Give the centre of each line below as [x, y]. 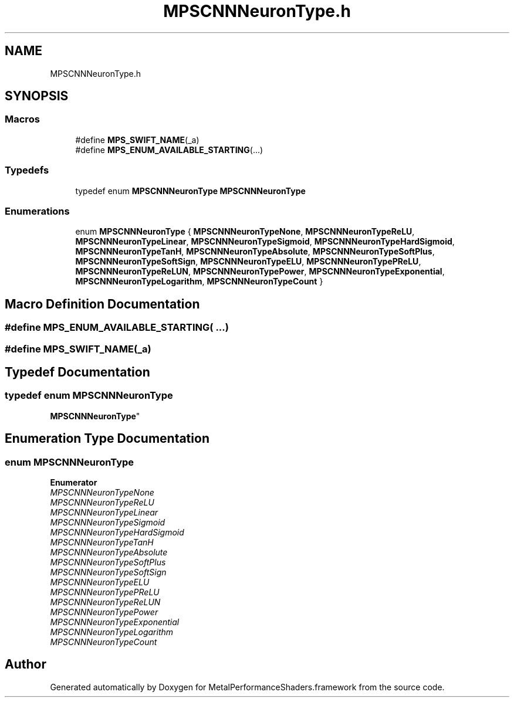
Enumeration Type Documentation [107, 439]
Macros [22, 119]
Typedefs [27, 170]
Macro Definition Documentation [102, 304]
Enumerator [74, 482]
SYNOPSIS [37, 96]
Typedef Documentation [77, 372]
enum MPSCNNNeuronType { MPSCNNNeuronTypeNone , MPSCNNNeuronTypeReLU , [245, 232]
